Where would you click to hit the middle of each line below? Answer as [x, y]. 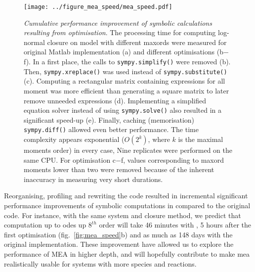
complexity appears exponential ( [74, 139]
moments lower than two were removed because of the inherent [119, 169]
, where [159, 139]
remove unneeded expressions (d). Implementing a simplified [115, 100]
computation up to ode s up [45, 225]
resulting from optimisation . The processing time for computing [120, 32]
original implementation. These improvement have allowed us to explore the [119, 244]
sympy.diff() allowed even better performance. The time [111, 129]
